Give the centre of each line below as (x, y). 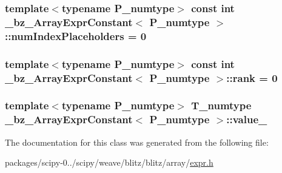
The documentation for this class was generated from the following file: (137, 142)
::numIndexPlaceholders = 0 (76, 36)
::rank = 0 (252, 77)
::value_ (247, 119)
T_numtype (221, 105)
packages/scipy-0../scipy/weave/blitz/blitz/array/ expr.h (109, 162)
